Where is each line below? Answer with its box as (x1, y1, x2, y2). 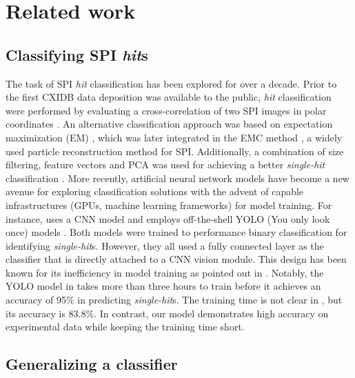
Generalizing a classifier (6, 353, 178, 375)
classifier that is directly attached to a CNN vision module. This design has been (6, 252, 347, 266)
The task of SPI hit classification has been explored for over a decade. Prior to (6, 76, 337, 90)
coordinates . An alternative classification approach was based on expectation (6, 117, 333, 131)
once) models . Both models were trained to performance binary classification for (6, 225, 347, 239)
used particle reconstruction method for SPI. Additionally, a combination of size (6, 143, 344, 158)
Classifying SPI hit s (6, 43, 148, 65)
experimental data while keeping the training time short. (6, 319, 245, 334)
